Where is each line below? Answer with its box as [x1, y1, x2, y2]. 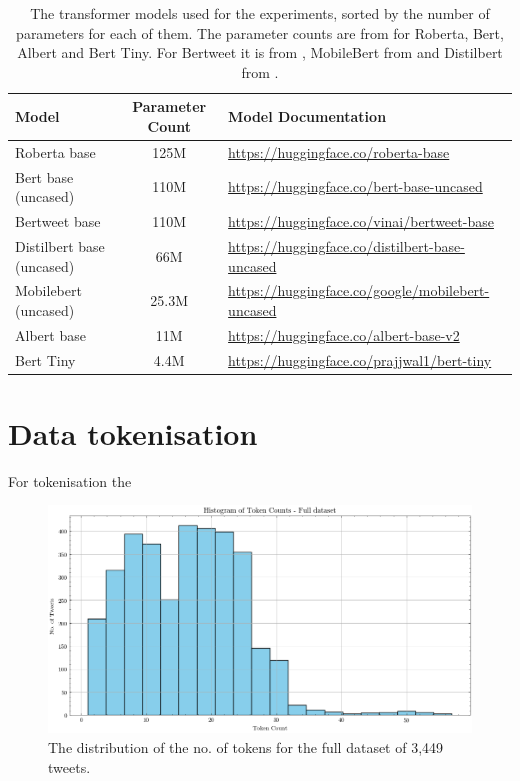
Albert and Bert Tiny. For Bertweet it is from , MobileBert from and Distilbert [17, 42, 503, 63]
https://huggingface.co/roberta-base [228, 141, 450, 162]
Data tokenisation [8, 412, 258, 453]
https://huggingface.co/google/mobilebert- [228, 280, 490, 301]
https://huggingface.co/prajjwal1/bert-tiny [228, 349, 492, 370]
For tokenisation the [8, 470, 132, 491]
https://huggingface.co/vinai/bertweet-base [228, 211, 494, 232]
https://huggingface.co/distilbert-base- [228, 235, 465, 256]
